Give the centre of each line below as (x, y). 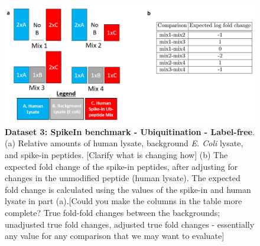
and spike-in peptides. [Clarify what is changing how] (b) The (116, 155)
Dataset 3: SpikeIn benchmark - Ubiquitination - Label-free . (130, 131)
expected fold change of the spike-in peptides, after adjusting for (121, 166)
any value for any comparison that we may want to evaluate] (115, 236)
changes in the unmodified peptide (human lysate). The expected (123, 178)
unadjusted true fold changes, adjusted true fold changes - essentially (130, 224)
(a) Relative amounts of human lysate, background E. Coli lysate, (124, 143)
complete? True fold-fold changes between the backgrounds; (113, 212)
